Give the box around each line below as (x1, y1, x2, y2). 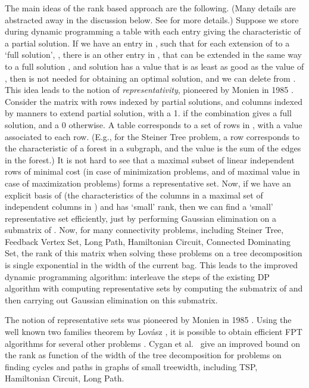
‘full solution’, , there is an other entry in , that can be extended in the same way (5, 48, 302, 61)
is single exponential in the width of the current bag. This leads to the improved (5, 259, 298, 271)
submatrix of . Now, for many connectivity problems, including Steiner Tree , (5, 224, 284, 236)
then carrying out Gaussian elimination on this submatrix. (5, 293, 218, 306)
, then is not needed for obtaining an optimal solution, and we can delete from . (5, 72, 296, 84)
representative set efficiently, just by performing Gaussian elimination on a (5, 212, 277, 224)
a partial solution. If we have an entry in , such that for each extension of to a (5, 36, 290, 49)
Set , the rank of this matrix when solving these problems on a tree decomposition (5, 247, 302, 259)
